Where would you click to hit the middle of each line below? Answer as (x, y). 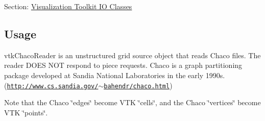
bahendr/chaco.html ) (138, 85)
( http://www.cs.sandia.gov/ (51, 85)
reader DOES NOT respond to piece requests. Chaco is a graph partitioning (123, 65)
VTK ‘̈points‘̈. (26, 112)
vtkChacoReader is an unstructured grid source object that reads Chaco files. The (132, 55)
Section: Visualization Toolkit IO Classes (68, 6)
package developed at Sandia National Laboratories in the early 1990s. (115, 75)
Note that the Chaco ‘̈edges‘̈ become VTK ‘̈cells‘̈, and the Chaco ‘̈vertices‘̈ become (132, 102)
